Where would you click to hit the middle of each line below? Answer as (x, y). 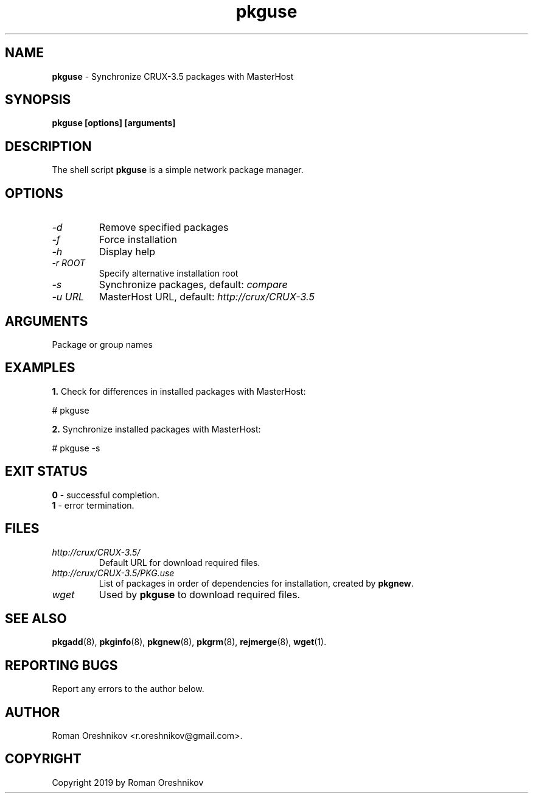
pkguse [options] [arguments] (114, 123)
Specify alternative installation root (169, 274)
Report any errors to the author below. (128, 689)
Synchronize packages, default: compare (193, 285)
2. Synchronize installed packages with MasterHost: (156, 429)
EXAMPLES (40, 368)
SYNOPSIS (38, 100)
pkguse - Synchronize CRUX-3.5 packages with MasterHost (173, 76)
